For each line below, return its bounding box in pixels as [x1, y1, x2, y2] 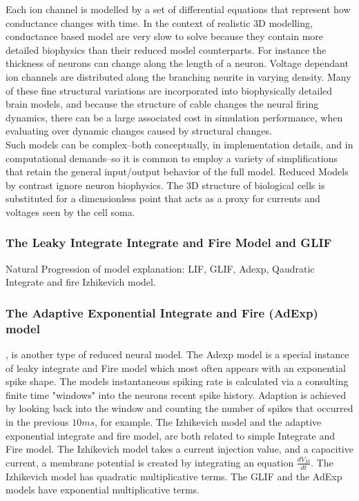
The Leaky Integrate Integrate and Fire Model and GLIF [6, 234, 332, 251]
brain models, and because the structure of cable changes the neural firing [6, 97, 319, 111]
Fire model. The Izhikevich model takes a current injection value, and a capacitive [6, 442, 353, 456]
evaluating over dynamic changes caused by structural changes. [6, 124, 272, 138]
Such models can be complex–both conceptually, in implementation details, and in [6, 137, 353, 151]
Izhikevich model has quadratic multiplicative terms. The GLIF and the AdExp [6, 469, 342, 483]
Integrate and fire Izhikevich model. [6, 275, 156, 289]
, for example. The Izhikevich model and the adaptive [95, 415, 322, 429]
